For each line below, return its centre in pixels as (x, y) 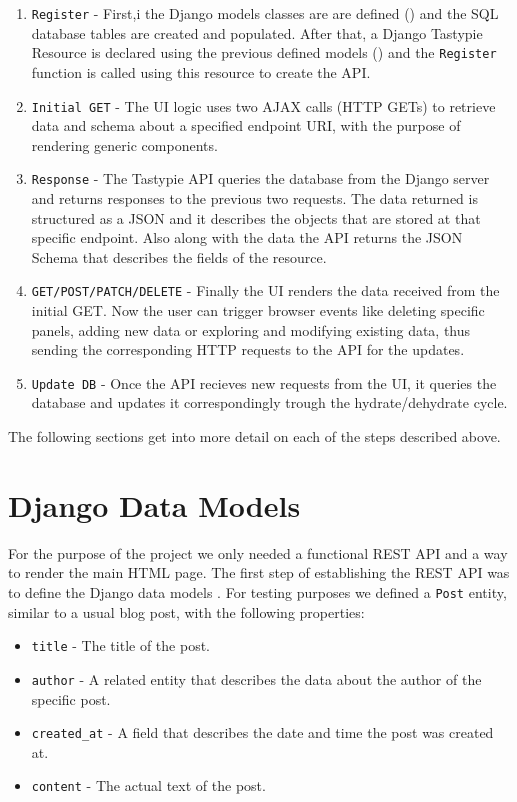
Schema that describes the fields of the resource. (179, 256)
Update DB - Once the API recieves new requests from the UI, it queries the (264, 382)
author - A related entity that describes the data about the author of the (256, 678)
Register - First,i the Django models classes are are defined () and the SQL (265, 13)
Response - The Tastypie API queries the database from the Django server (260, 178)
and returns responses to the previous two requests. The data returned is (254, 198)
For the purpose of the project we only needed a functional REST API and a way (258, 552)
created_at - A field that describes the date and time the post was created (262, 732)
